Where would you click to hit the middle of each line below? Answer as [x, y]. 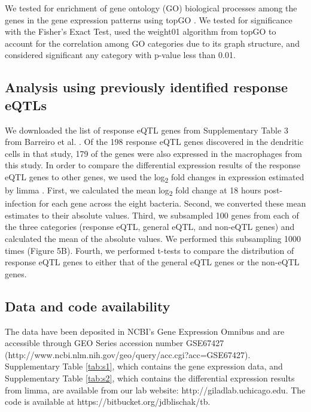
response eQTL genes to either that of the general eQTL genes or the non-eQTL [152, 262]
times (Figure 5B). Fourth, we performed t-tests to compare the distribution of [150, 250]
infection [21, 203]
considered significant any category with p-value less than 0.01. [120, 55]
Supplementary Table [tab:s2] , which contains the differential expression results [150, 378]
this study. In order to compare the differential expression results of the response [153, 165]
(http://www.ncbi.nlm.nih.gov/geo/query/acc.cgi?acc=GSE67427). [128, 354]
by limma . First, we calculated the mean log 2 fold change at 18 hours [133, 191]
